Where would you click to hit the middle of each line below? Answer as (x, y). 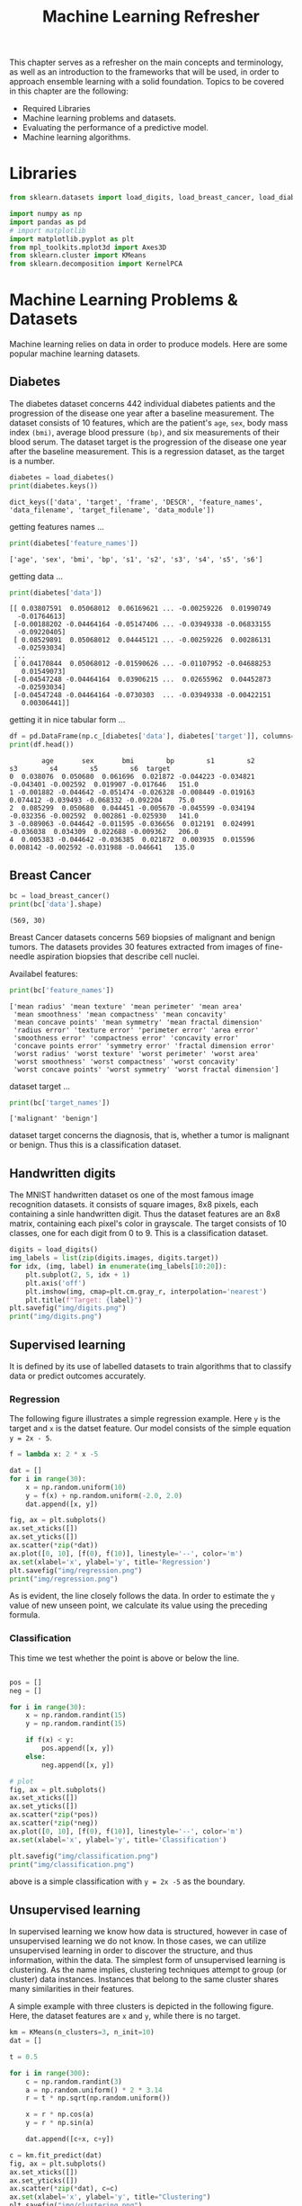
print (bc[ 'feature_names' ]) (62, 990)
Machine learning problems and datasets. (99, 118)
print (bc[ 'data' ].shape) (56, 904)
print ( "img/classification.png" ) (72, 1864)
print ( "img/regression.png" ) (64, 1579)
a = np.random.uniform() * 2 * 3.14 (94, 2090)
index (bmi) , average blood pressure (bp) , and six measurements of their (145, 432)
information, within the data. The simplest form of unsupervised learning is (147, 1960)
